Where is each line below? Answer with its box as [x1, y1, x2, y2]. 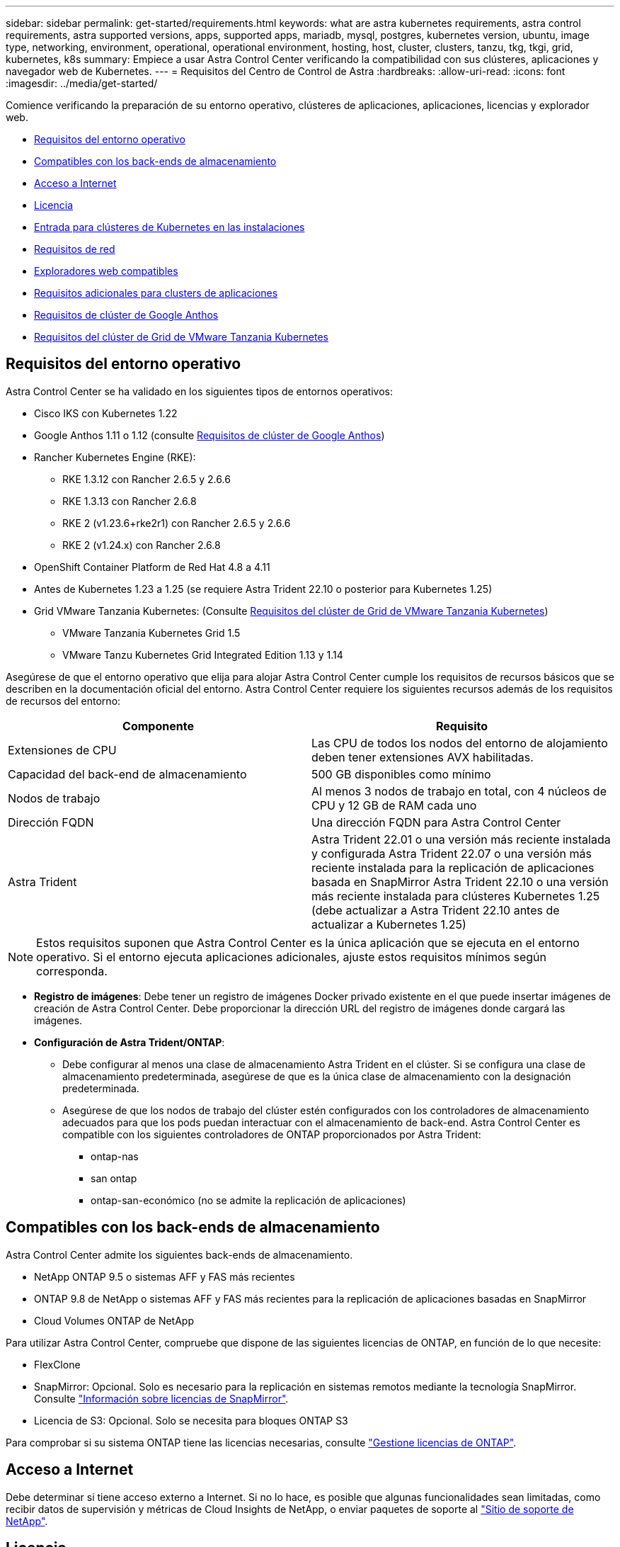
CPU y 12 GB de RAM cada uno [311, 798, 477, 812]
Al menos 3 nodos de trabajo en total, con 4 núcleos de [311, 783, 607, 798]
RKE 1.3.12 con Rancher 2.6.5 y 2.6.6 [62, 472, 231, 485]
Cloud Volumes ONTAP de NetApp [34, 1314, 194, 1327]
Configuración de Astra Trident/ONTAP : [34, 1036, 225, 1048]
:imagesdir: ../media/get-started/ [6, 77, 158, 89]
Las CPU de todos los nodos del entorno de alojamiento [311, 735, 608, 750]
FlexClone [34, 1358, 81, 1371]
